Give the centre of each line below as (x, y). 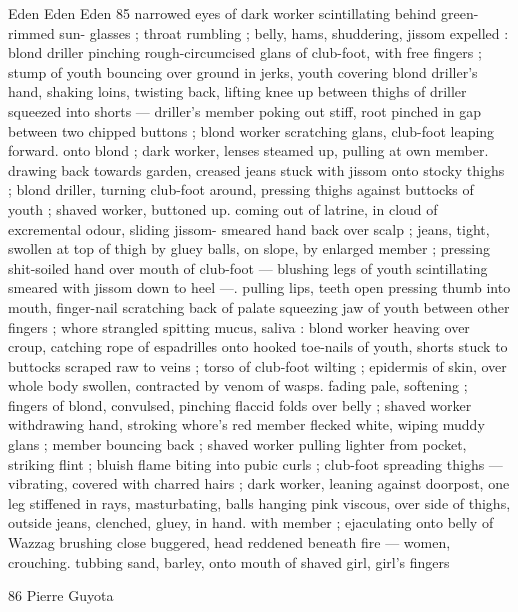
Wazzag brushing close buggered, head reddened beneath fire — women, (229, 542)
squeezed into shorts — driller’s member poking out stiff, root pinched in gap (245, 110)
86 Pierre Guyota (61, 595)
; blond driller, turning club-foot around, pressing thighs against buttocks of (241, 189)
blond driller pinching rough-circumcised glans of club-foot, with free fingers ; (245, 52)
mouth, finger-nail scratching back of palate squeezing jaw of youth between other (259, 306)
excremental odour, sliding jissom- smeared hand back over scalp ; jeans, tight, (249, 228)
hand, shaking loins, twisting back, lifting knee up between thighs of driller (237, 91)
